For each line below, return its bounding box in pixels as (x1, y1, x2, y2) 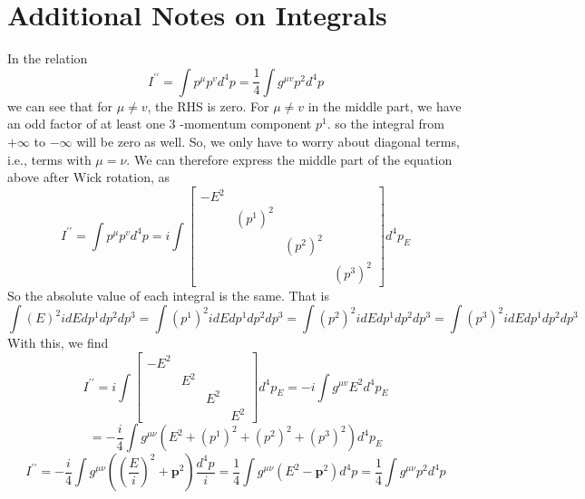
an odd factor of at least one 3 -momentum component (7, 114, 312, 133)
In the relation (7, 49, 88, 68)
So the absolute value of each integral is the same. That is (7, 285, 329, 304)
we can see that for (7, 96, 112, 115)
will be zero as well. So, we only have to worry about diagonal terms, (76, 131, 460, 150)
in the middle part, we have (307, 96, 462, 115)
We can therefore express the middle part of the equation (133, 149, 453, 168)
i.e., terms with (7, 149, 92, 168)
